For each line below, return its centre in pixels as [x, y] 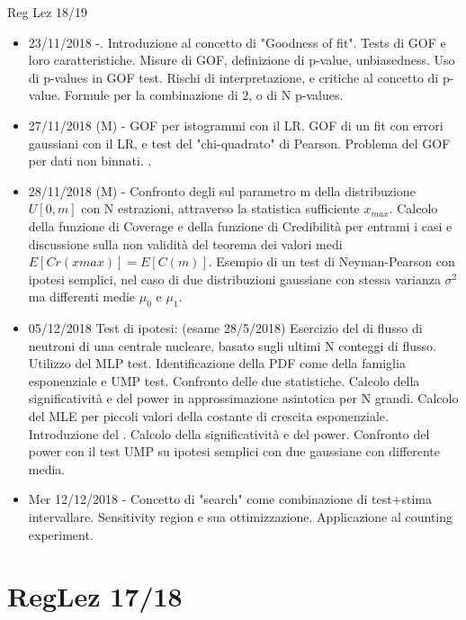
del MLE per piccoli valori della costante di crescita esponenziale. [208, 416]
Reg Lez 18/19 [48, 12]
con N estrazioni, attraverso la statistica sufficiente [220, 208]
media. [47, 468]
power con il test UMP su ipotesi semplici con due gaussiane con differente [234, 451]
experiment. [61, 534]
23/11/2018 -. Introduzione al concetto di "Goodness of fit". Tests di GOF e [237, 42]
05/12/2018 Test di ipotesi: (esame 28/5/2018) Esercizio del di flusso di [225, 328]
